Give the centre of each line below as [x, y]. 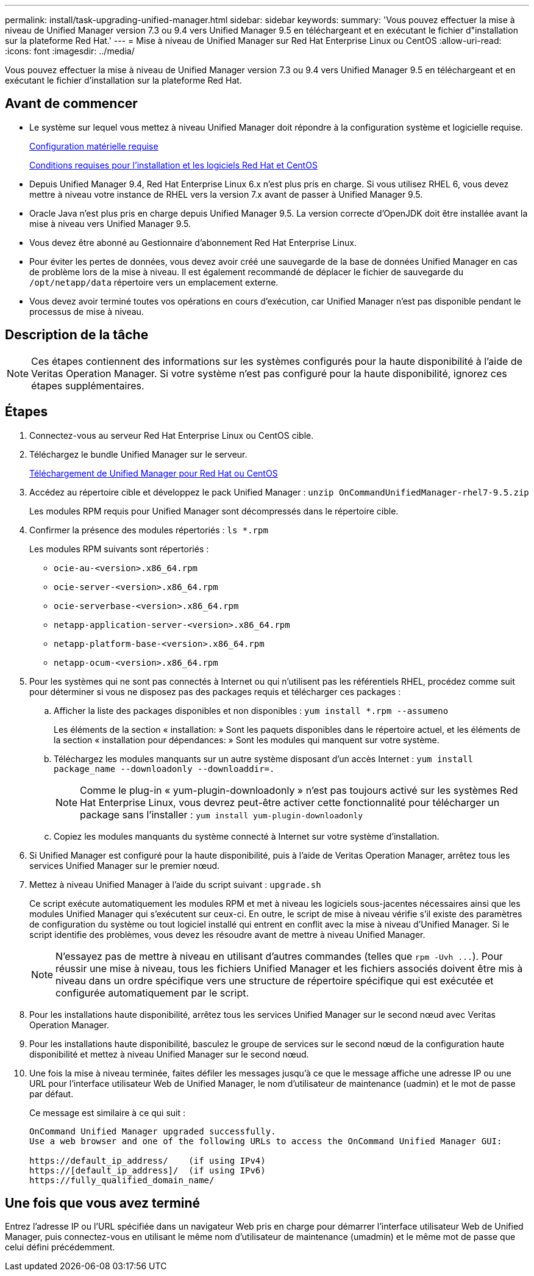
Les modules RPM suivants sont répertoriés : [119, 549]
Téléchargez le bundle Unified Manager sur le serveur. [138, 454]
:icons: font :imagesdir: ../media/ [70, 51]
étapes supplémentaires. [88, 385]
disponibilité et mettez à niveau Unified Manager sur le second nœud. [169, 1054]
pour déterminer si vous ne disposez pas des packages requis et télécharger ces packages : [215, 691]
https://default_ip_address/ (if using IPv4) [148, 1160]
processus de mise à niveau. [87, 311]
